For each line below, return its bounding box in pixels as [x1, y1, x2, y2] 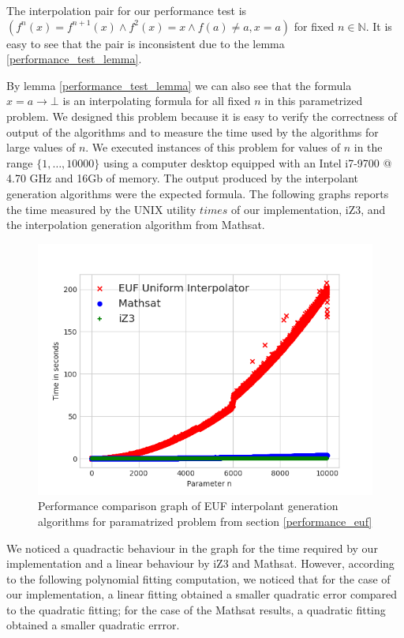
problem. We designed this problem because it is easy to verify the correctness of [6, 107, 397, 124]
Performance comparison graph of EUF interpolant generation [38, 497, 339, 514]
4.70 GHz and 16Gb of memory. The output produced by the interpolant [6, 170, 359, 186]
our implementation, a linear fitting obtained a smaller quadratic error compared [6, 586, 398, 602]
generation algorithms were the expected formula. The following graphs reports [6, 185, 389, 201]
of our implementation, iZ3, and [231, 201, 386, 217]
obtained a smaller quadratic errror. [6, 617, 180, 633]
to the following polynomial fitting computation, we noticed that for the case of [6, 570, 391, 587]
